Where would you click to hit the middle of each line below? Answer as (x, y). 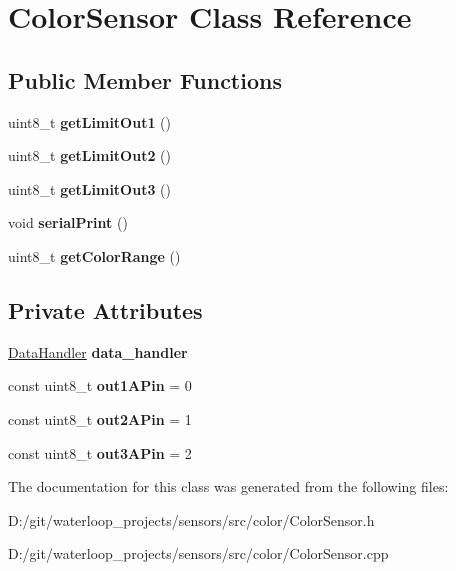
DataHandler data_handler (98, 351)
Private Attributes (105, 309)
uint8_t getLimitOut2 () (90, 155)
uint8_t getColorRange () (94, 255)
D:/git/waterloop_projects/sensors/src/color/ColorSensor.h (191, 519)
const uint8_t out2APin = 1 (100, 418)
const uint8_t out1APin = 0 (100, 385)
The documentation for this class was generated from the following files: (228, 486)
